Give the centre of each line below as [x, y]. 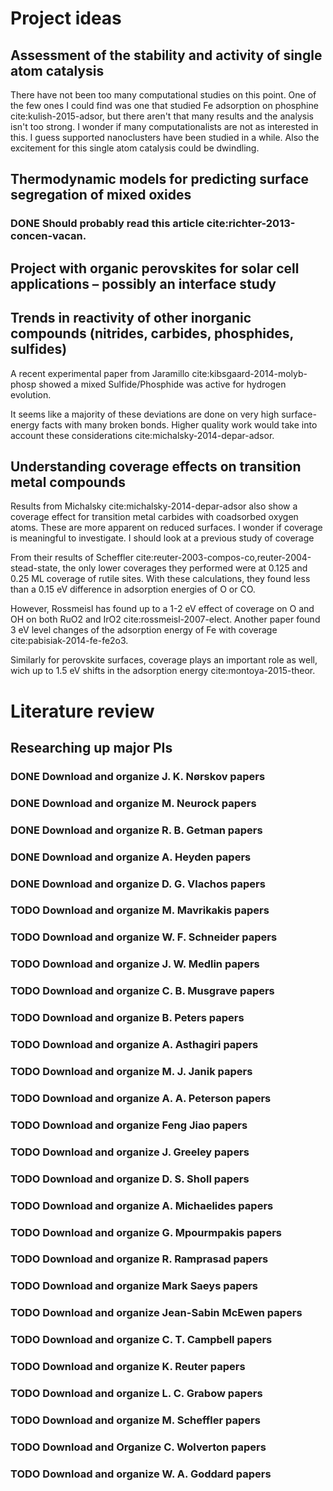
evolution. [31, 394]
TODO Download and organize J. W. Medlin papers [135, 964]
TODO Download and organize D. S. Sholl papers [130, 1179]
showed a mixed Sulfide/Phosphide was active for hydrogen [162, 384]
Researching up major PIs [91, 747]
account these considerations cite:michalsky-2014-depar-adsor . [142, 435]
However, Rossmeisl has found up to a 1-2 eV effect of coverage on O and [162, 609]
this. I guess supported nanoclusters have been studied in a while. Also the [165, 137]
